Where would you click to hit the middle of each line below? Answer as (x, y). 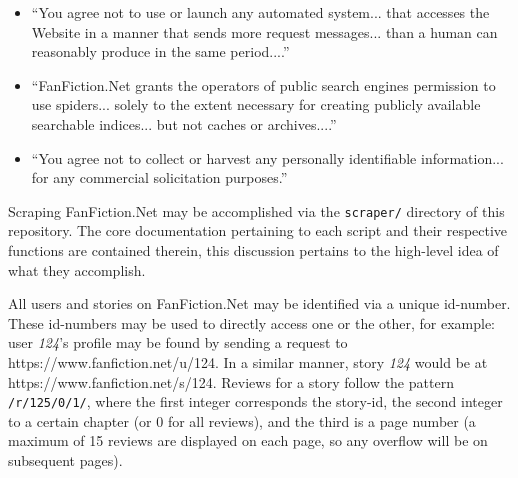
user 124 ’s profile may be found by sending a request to (178, 342)
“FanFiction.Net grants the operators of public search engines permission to (263, 84)
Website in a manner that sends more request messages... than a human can (264, 31)
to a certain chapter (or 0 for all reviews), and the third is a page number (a (242, 420)
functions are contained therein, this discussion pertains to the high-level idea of (253, 250)
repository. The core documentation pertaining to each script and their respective (258, 230)
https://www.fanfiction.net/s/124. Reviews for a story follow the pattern (231, 381)
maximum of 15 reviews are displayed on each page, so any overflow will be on (248, 440)
